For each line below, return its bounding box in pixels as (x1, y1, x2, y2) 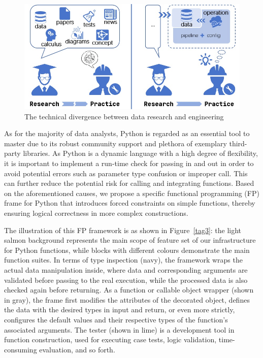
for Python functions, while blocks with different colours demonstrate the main (4, 244, 250, 255)
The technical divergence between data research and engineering (24, 111, 224, 121)
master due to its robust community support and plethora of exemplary (4, 138, 227, 148)
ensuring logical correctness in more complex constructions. (4, 207, 188, 218)
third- (229, 138, 247, 148)
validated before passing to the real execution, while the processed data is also (4, 274, 248, 285)
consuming (4, 344, 37, 354)
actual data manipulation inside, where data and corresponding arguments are (4, 264, 248, 275)
